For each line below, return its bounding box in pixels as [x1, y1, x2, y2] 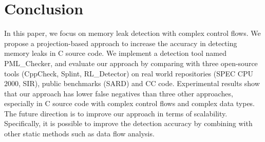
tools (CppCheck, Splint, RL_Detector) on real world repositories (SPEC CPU [4, 68, 254, 78]
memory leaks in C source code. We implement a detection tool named [4, 48, 227, 58]
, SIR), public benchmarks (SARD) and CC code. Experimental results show [18, 78, 260, 89]
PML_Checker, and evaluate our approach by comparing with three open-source [4, 57, 258, 68]
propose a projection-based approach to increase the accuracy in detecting [4, 37, 237, 48]
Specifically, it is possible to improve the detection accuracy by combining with [4, 118, 253, 129]
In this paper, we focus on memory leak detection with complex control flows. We [4, 28, 261, 38]
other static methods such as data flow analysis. [4, 128, 155, 139]
